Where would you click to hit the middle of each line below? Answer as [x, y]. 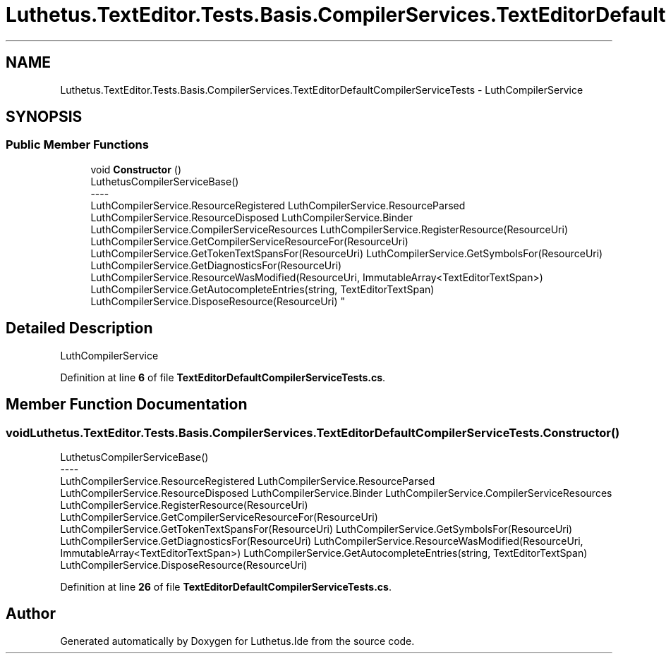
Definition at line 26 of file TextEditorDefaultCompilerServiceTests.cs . [226, 586]
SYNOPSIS [44, 117]
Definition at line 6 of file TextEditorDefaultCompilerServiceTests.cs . [223, 377]
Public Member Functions [77, 145]
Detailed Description [79, 328]
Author [31, 614]
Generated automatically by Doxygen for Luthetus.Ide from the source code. [237, 641]
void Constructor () [136, 169]
